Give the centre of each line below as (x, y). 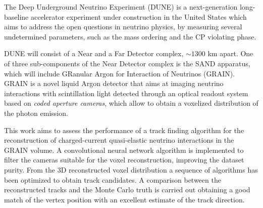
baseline (16, 16)
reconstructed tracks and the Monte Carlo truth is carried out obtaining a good (127, 190)
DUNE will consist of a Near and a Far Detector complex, (94, 53)
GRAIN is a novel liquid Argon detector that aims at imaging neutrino (114, 83)
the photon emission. (36, 113)
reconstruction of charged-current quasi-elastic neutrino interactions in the (119, 140)
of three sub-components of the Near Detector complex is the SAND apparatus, (127, 63)
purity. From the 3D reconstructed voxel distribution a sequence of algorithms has (131, 169)
